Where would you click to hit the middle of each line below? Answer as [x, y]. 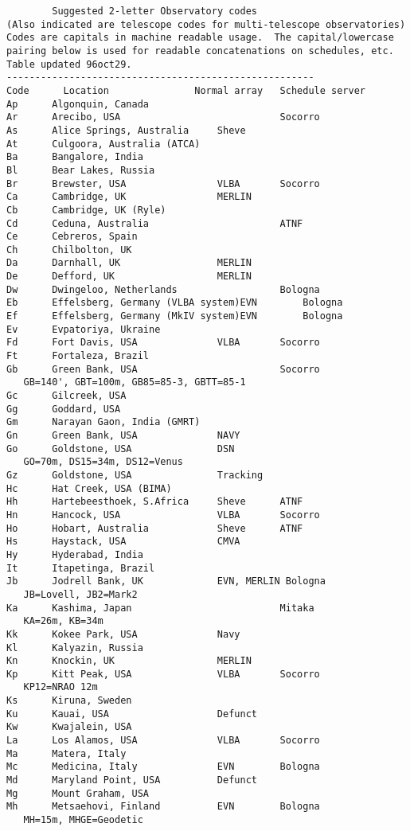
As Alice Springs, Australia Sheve [126, 130]
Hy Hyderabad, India [75, 554]
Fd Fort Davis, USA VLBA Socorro [163, 343]
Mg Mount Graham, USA [78, 793]
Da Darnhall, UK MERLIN [129, 263]
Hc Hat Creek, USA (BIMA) [89, 488]
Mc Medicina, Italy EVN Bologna [163, 767]
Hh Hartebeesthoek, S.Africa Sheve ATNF [155, 502]
